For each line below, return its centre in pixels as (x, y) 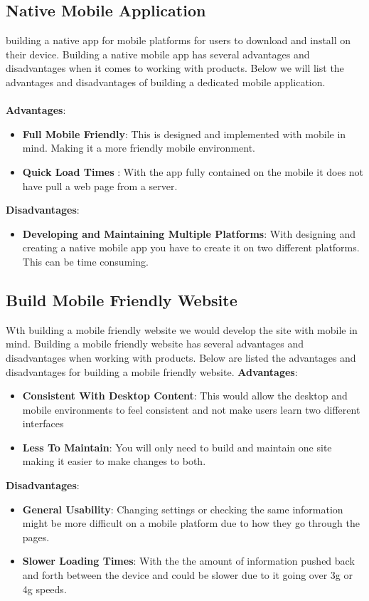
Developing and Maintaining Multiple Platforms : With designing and (189, 233)
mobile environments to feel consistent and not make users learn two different (191, 409)
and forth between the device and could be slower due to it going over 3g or (187, 575)
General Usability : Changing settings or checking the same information (183, 509)
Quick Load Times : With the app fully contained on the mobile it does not (193, 171)
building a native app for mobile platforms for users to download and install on (178, 40)
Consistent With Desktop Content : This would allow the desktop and (185, 396)
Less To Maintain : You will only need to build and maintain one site (177, 447)
